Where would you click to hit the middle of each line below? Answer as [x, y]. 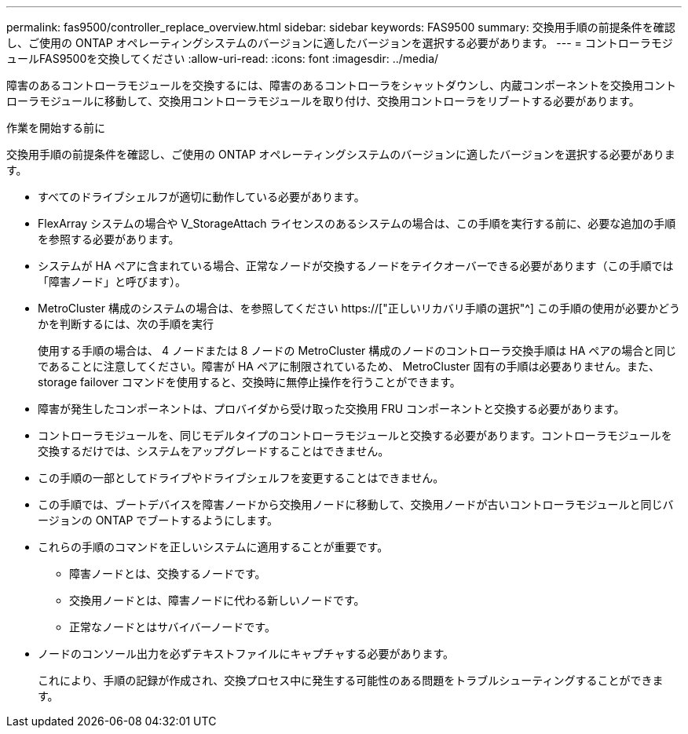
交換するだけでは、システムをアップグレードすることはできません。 [214, 451]
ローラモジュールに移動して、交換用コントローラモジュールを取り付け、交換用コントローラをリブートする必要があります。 [323, 101]
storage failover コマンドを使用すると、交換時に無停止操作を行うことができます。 [249, 382]
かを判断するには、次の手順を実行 [126, 324]
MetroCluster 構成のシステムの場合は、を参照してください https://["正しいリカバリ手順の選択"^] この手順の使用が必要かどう [359, 308]
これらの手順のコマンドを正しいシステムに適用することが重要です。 [213, 547]
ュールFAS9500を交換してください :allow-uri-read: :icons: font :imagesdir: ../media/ [223, 58]
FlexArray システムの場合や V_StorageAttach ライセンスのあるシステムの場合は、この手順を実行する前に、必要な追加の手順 [357, 223]
